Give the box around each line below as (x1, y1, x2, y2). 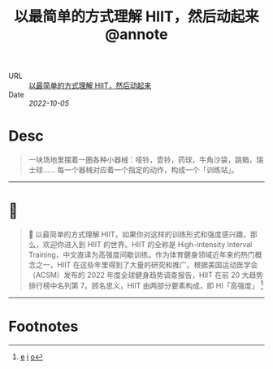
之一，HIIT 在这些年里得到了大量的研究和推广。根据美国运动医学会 (35, 260, 258, 270)
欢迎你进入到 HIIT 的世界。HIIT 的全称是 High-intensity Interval (42, 240, 253, 250)
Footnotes (8, 317, 79, 336)
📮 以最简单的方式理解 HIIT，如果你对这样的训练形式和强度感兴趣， (28, 229, 250, 240)
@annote (105, 25, 168, 44)
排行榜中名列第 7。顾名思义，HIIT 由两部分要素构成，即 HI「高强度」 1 (28, 280, 264, 290)
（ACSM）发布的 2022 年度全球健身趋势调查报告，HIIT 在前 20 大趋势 (28, 270, 264, 280)
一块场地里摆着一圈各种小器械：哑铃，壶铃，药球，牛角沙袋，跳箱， (28, 155, 257, 165)
